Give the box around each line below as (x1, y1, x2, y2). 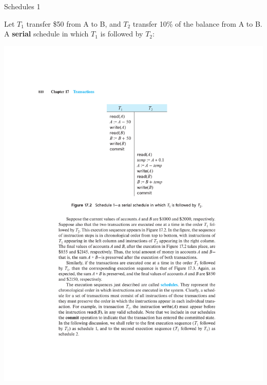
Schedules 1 (4, 1, 41, 11)
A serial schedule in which (4, 28, 89, 39)
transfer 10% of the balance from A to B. (132, 18, 262, 29)
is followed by (100, 28, 143, 39)
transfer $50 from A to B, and (26, 18, 121, 29)
